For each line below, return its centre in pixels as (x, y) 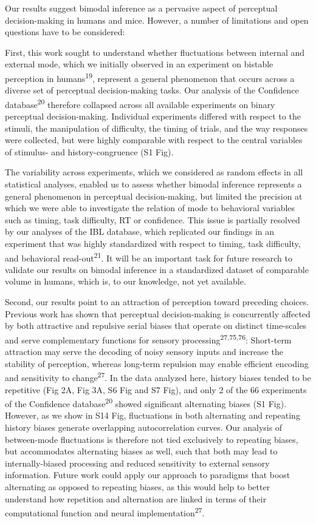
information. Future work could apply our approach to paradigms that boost (148, 475)
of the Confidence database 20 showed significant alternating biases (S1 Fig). (146, 403)
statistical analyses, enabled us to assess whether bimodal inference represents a (153, 184)
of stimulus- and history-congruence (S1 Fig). (89, 151)
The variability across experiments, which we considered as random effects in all (154, 172)
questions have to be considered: (65, 32)
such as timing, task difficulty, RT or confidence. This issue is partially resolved (153, 219)
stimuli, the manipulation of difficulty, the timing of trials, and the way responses (156, 128)
